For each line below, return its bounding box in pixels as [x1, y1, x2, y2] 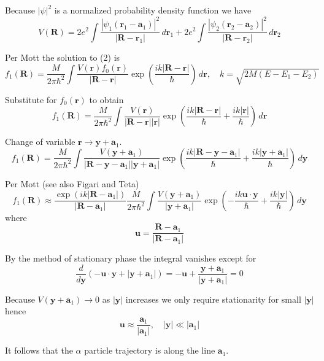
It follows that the [5, 344, 73, 357]
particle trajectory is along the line [84, 344, 215, 357]
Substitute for [5, 93, 57, 106]
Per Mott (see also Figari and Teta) [5, 177, 139, 190]
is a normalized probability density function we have [54, 4, 252, 16]
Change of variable [5, 135, 75, 148]
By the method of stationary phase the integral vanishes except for [5, 252, 256, 265]
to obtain [89, 93, 124, 106]
